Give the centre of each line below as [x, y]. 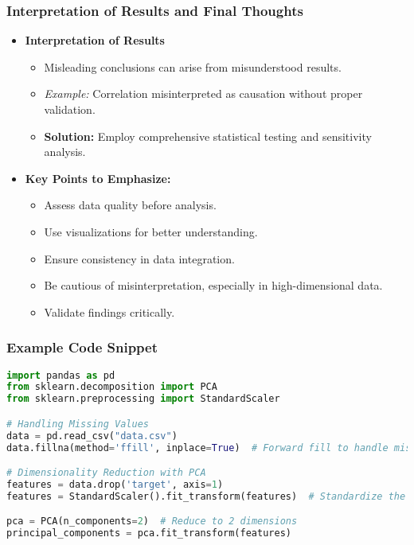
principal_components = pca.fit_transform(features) [149, 533]
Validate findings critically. [109, 311]
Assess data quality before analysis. [130, 205]
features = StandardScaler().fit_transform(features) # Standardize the [206, 496]
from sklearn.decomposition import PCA [112, 387]
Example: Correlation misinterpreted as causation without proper [203, 93]
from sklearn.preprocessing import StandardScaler [143, 399]
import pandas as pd [61, 375]
